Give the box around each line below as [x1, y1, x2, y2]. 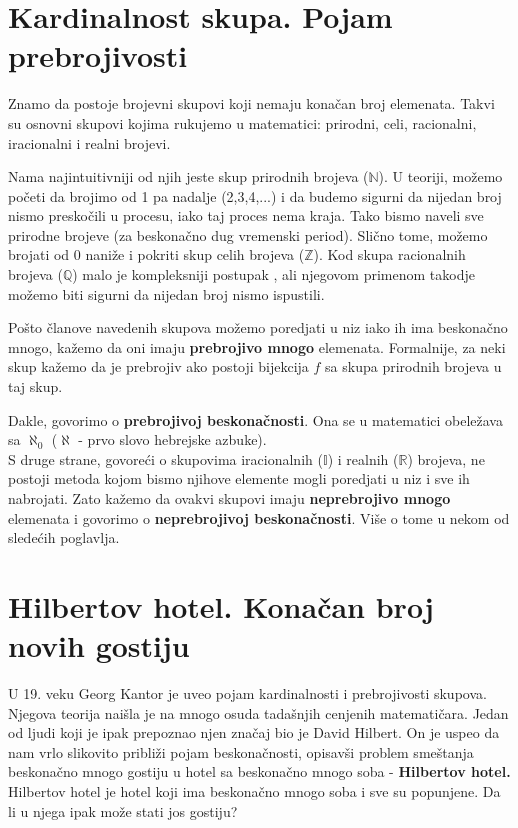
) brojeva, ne [407, 448, 485, 469]
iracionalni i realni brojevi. [8, 132, 171, 153]
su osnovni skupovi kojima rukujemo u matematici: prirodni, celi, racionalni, [8, 112, 477, 133]
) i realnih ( [327, 448, 399, 469]
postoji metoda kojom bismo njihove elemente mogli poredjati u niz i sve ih [8, 468, 470, 489]
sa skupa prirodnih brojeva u [325, 356, 502, 377]
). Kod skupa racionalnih [313, 244, 466, 265]
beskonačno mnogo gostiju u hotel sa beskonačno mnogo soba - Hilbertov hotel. [8, 761, 511, 782]
